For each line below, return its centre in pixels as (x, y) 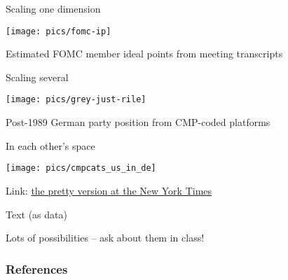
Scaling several (37, 77)
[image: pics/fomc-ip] (59, 31)
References (37, 268)
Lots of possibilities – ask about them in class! (105, 238)
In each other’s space (50, 145)
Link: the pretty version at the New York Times (109, 190)
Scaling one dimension (53, 8)
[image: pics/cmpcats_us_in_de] (81, 168)
